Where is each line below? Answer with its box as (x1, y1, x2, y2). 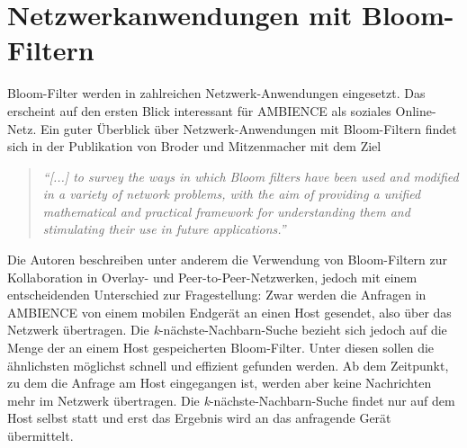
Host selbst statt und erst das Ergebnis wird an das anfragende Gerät (7, 408, 391, 427)
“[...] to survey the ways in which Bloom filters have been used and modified (42, 166, 459, 185)
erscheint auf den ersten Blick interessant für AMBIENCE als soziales (7, 101, 391, 120)
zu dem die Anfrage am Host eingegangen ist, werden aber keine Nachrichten (7, 373, 432, 392)
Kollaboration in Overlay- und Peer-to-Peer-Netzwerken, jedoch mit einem (7, 267, 418, 286)
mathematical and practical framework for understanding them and (42, 202, 410, 220)
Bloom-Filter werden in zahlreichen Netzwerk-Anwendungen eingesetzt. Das (7, 84, 426, 103)
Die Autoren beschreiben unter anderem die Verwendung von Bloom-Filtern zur (7, 250, 448, 269)
